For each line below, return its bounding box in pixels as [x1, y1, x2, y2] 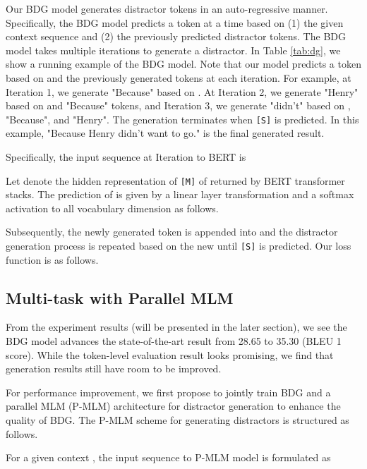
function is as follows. [6, 252, 99, 267]
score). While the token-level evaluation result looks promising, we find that [6, 347, 334, 362]
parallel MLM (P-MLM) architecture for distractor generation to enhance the [6, 398, 341, 413]
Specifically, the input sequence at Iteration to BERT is [6, 150, 246, 164]
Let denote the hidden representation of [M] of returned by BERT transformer [6, 173, 345, 188]
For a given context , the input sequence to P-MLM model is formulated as [6, 450, 331, 465]
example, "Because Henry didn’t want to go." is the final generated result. [6, 126, 325, 140]
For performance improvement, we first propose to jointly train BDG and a [6, 384, 331, 399]
